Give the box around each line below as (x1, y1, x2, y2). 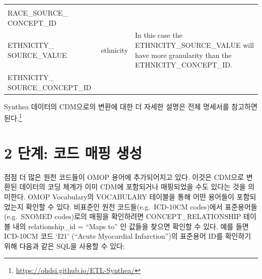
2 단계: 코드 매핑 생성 (4, 142, 143, 163)
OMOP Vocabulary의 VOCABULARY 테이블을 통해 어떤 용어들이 (28, 191, 234, 201)
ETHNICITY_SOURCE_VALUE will (135, 40, 254, 50)
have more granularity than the (135, 49, 232, 60)
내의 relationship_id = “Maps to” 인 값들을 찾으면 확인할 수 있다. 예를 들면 (13, 221, 249, 231)
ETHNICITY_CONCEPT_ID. (135, 59, 232, 70)
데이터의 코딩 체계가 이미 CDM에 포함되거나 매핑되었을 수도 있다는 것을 (19, 181, 246, 192)
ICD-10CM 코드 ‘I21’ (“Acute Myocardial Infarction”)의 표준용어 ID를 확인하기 (4, 231, 251, 241)
